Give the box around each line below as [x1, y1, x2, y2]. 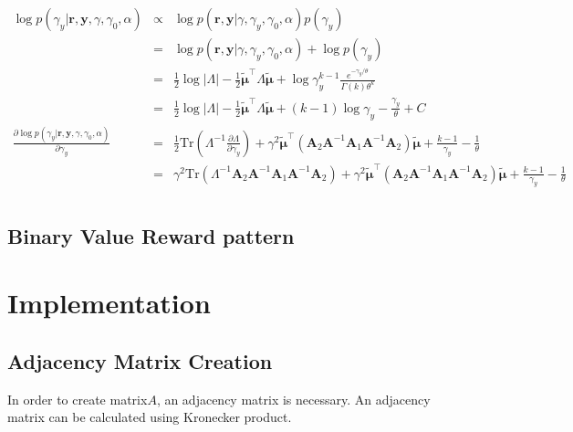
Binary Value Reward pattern [7, 221, 295, 249]
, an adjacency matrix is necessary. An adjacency [156, 389, 431, 408]
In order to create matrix [7, 389, 148, 408]
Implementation [7, 284, 211, 321]
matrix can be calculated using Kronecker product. [7, 407, 292, 427]
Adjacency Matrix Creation [7, 346, 273, 374]
